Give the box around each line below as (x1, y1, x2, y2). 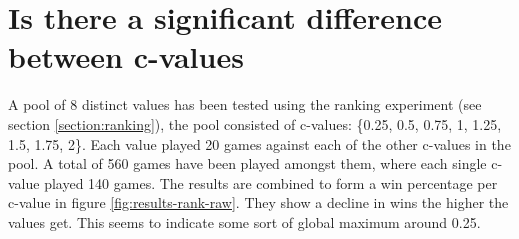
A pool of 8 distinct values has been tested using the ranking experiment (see (8, 94, 482, 115)
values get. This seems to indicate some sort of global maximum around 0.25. (8, 211, 481, 232)
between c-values (8, 36, 244, 77)
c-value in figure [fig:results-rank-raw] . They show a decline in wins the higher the (8, 192, 509, 213)
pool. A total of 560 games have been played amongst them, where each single (8, 153, 487, 174)
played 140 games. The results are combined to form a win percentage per (44, 172, 498, 193)
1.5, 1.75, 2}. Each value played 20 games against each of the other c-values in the (8, 133, 511, 154)
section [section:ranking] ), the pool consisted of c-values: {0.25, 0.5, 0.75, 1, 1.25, (8, 113, 502, 134)
